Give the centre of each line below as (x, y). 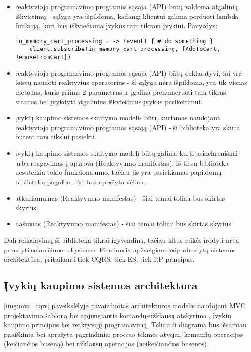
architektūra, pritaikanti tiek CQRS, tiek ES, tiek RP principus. (99, 259)
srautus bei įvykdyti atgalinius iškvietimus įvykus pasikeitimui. (109, 101)
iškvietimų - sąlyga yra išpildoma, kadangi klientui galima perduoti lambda (127, 16)
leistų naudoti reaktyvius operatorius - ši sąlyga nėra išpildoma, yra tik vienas (131, 82)
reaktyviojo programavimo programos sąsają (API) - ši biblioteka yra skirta (128, 127)
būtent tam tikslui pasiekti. (56, 137)
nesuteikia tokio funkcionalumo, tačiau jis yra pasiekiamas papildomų (118, 172)
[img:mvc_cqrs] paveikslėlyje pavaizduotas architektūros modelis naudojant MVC (125, 306)
